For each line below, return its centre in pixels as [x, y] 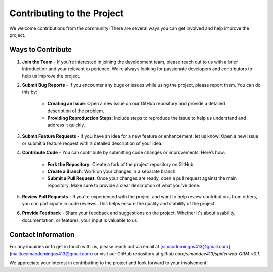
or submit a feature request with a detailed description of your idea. [92, 143]
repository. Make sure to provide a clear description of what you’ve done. [124, 185]
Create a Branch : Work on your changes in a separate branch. [112, 171]
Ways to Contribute [40, 50]
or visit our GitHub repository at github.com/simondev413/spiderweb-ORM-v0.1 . [177, 254]
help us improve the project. [51, 76]
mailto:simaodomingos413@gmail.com [51, 254]
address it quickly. [66, 125]
